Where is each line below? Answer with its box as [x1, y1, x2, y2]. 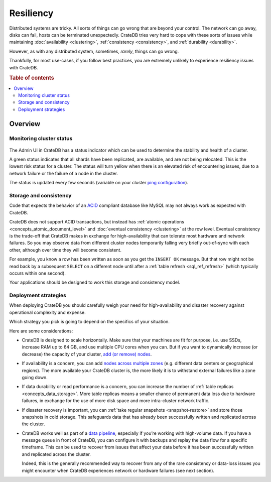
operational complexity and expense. [9, 309, 86, 315]
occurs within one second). [9, 270, 66, 276]
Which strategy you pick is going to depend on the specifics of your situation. [9, 319, 170, 325]
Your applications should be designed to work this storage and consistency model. [9, 279, 180, 286]
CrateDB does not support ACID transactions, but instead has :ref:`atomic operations [9, 219, 184, 225]
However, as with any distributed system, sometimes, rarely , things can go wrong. [9, 48, 179, 54]
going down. [22, 374, 48, 380]
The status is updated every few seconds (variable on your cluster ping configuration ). [9, 180, 188, 186]
